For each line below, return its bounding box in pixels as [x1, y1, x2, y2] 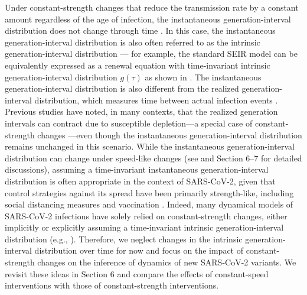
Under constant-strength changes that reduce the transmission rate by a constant [5, 1, 299, 13]
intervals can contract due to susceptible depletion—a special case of [5, 116, 253, 129]
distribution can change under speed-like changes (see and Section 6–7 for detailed [5, 151, 302, 164]
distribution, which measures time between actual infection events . [34, 93, 278, 106]
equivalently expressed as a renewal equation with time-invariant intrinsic [5, 59, 270, 71]
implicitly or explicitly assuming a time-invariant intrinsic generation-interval [5, 221, 284, 234]
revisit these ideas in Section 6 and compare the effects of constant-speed [5, 267, 269, 280]
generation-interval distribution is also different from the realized [5, 82, 239, 95]
